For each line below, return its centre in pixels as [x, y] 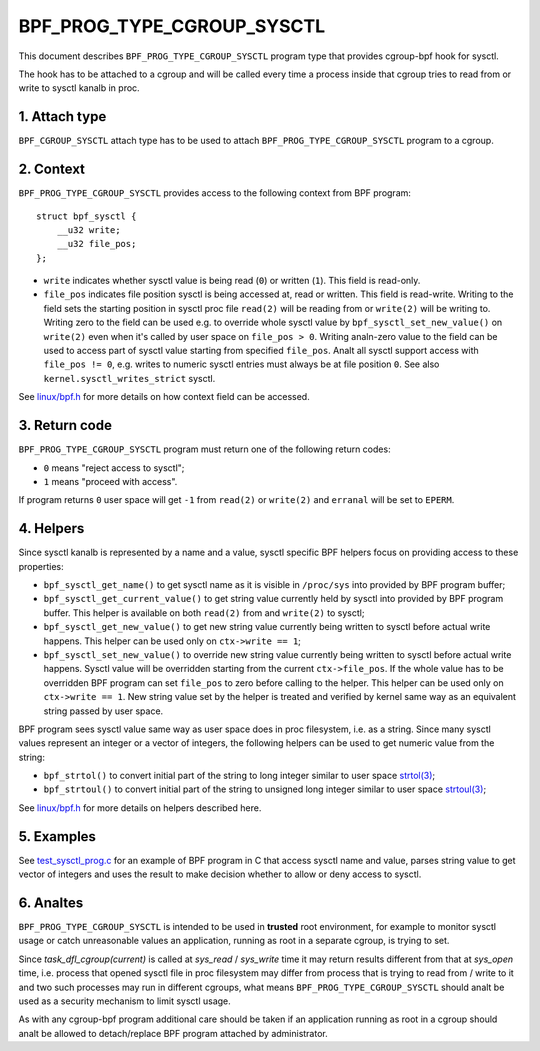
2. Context [51, 169]
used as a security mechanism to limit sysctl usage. [125, 1001]
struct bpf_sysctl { [86, 216]
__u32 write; [88, 229]
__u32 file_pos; [96, 244]
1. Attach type [62, 116]
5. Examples [57, 836]
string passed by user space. [103, 711]
